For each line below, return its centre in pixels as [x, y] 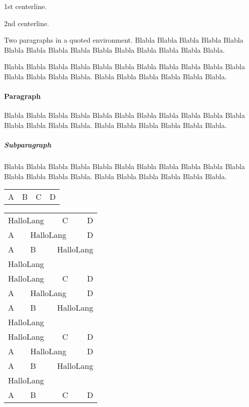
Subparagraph [28, 145]
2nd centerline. [27, 23]
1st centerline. [26, 6]
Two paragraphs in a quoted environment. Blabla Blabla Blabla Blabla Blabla [124, 40]
